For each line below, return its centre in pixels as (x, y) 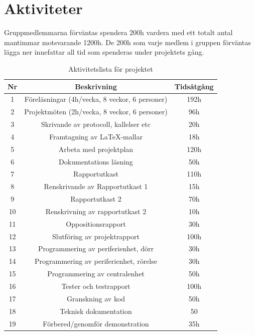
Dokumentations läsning (96, 161)
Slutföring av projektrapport (96, 236)
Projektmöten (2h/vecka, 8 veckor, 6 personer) (96, 112)
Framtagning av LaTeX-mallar (96, 136)
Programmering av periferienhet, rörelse (96, 261)
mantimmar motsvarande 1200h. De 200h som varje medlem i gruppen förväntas (127, 42)
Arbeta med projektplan (96, 149)
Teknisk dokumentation (96, 311)
